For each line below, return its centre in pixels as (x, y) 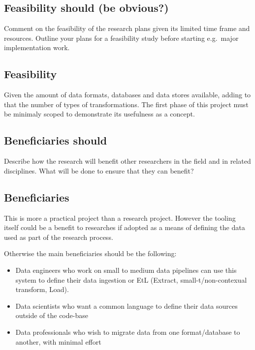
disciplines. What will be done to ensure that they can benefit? (99, 170)
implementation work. (37, 47)
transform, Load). (42, 289)
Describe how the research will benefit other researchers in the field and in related (127, 161)
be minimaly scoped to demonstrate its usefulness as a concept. (99, 114)
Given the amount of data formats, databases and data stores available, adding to (127, 95)
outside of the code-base (52, 315)
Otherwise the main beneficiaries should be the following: (90, 253)
